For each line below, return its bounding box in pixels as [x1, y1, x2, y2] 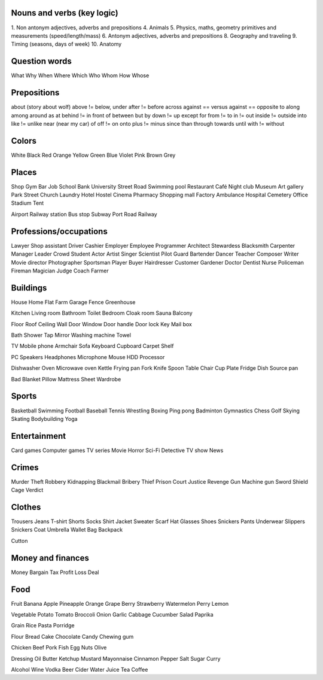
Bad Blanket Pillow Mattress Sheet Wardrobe [11, 375, 121, 382]
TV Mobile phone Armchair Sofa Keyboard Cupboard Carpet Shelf [11, 342, 174, 350]
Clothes [11, 502, 41, 512]
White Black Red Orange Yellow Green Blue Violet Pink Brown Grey [11, 151, 176, 159]
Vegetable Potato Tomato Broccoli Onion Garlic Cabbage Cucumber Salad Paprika [11, 611, 214, 618]
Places [11, 167, 37, 177]
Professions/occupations [11, 226, 108, 236]
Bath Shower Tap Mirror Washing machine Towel [11, 332, 132, 339]
